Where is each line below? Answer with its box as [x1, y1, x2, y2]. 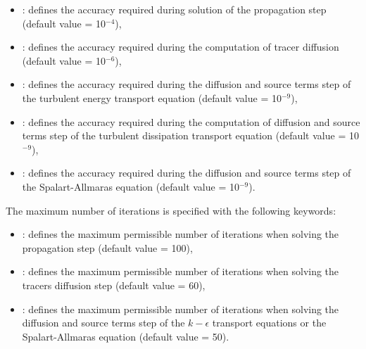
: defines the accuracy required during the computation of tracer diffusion [22, 39, 339, 54]
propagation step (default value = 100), [22, 240, 193, 255]
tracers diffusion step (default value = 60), [22, 277, 206, 292]
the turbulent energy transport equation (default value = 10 [22, 90, 282, 105]
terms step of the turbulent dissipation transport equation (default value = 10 [22, 128, 359, 143]
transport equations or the [212, 315, 327, 330]
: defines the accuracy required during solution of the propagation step [22, 2, 327, 16]
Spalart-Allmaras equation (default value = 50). [22, 329, 229, 343]
